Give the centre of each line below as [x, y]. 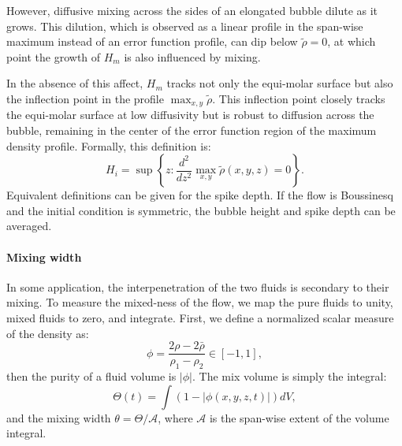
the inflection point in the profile [85, 98]
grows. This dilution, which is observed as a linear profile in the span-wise [185, 26]
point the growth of [54, 56]
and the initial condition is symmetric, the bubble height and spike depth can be [201, 210]
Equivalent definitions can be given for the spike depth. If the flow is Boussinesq [200, 195]
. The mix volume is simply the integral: [290, 376]
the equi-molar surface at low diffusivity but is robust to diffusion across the [190, 115]
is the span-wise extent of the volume [299, 417]
